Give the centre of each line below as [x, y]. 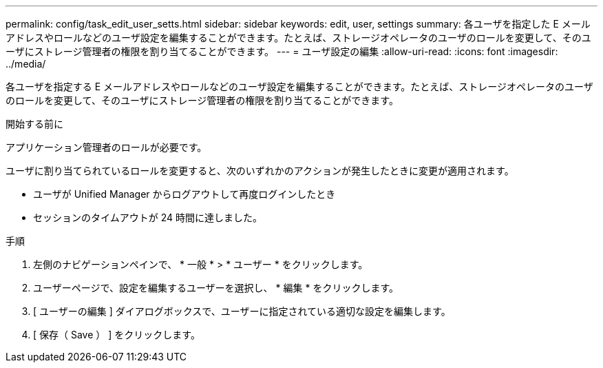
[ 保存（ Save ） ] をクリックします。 [117, 335]
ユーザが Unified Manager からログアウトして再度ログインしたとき [184, 194]
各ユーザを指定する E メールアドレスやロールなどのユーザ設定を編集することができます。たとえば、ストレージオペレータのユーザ [299, 86]
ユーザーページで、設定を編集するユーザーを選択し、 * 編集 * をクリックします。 [216, 288]
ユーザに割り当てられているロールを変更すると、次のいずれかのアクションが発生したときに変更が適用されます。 [260, 171]
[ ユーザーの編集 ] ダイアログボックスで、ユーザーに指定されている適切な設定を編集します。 [242, 311]
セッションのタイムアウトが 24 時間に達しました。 [148, 217]
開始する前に [34, 124]
